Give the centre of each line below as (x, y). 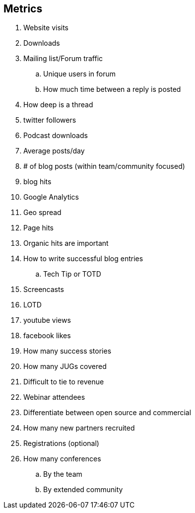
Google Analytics (51, 197)
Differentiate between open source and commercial (107, 413)
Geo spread (42, 213)
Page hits (38, 228)
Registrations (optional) (61, 443)
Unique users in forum (80, 74)
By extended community (83, 490)
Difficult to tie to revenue (64, 382)
